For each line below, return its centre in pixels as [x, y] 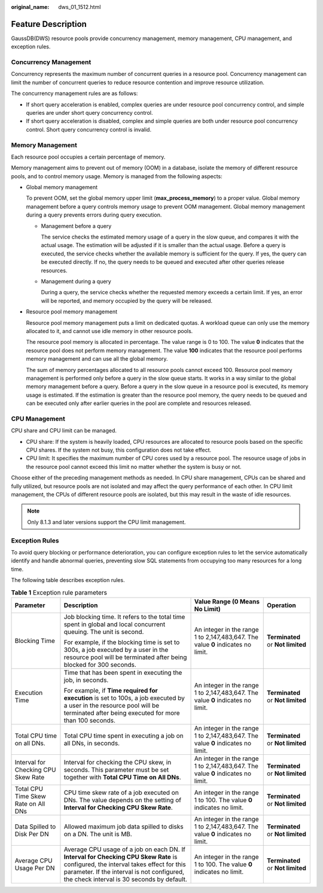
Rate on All [30, 803]
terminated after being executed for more [122, 713]
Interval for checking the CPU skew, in [118, 762]
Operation [281, 605]
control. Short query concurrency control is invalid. [89, 129]
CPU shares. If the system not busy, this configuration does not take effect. [119, 450]
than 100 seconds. [90, 720]
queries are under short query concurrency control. [89, 113]
